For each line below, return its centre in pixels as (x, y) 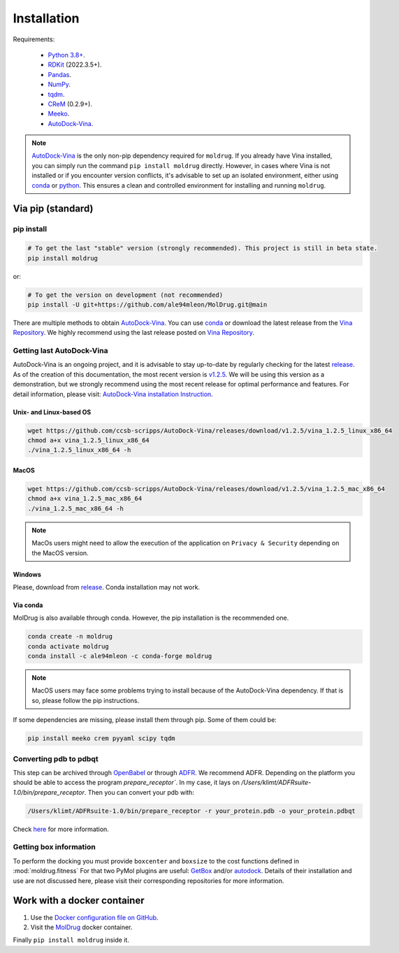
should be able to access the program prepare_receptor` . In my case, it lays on (126, 782)
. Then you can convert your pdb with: (139, 792)
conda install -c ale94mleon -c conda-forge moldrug (120, 656)
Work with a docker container (79, 901)
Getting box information (54, 847)
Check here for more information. (61, 829)
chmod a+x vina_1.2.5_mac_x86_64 (85, 499)
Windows (27, 574)
